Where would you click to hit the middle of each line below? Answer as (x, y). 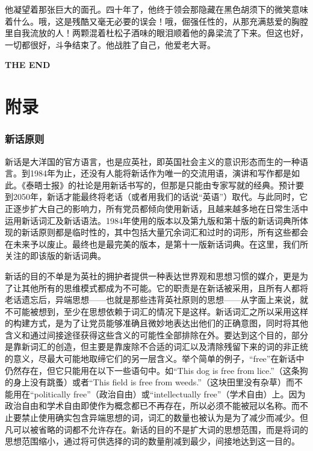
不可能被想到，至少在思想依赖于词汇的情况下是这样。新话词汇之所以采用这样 (156, 311)
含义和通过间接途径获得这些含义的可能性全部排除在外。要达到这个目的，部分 (156, 334)
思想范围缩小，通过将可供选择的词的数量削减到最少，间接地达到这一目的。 (152, 441)
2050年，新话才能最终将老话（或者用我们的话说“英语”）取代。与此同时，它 (160, 197)
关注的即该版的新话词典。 (55, 256)
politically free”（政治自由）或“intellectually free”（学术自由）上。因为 (170, 393)
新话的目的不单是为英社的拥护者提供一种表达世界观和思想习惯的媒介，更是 (152, 275)
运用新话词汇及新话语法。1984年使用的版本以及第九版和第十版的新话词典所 (152, 220)
